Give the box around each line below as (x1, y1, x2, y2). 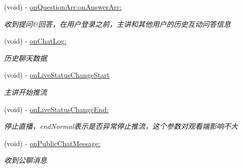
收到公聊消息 (4, 155, 47, 165)
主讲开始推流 (4, 86, 47, 97)
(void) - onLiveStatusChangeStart (4, 70, 110, 80)
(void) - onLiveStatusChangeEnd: (4, 104, 109, 114)
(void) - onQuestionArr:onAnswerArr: (4, 2, 122, 12)
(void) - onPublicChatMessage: (4, 138, 100, 148)
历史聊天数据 (4, 52, 47, 63)
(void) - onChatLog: (4, 36, 67, 46)
